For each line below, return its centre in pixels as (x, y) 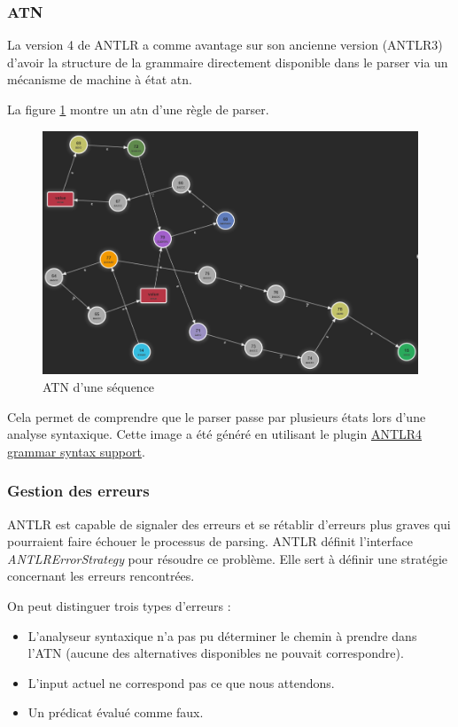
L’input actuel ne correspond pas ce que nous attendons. (181, 682)
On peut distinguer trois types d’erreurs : (119, 606)
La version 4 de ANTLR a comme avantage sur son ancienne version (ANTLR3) (225, 45)
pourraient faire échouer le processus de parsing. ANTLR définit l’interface (210, 541)
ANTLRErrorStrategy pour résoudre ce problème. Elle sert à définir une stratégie (228, 558)
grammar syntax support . (76, 451)
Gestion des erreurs (78, 491)
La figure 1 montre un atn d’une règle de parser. (138, 109)
